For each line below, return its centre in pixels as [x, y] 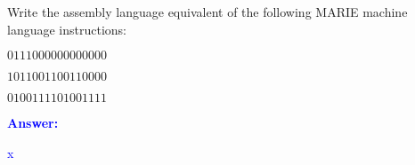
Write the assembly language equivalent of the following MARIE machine [207, 12]
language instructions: [67, 29]
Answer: [33, 123]
